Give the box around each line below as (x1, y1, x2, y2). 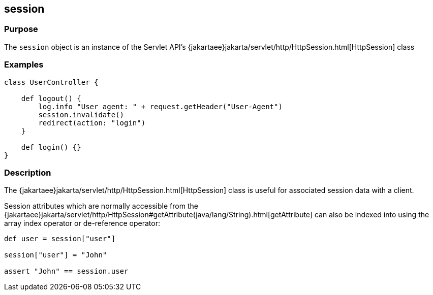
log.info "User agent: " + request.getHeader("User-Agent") (38, 102, 283, 111)
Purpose (4, 24, 38, 35)
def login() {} (21, 143, 81, 151)
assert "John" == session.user (4, 267, 129, 276)
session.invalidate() (38, 110, 125, 119)
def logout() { (21, 94, 81, 103)
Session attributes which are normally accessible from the (4, 202, 198, 211)
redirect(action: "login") (38, 118, 146, 127)
